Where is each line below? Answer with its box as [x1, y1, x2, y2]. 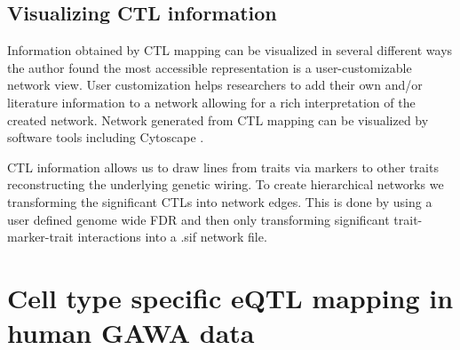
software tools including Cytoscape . [7, 128, 204, 147]
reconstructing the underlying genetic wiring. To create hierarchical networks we [7, 175, 444, 194]
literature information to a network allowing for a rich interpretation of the [7, 92, 416, 111]
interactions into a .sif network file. [77, 227, 267, 246]
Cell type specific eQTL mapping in [7, 279, 454, 315]
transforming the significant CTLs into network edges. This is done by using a [7, 192, 432, 211]
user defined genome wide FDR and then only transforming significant [7, 210, 390, 228]
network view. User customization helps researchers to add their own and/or [7, 76, 423, 94]
